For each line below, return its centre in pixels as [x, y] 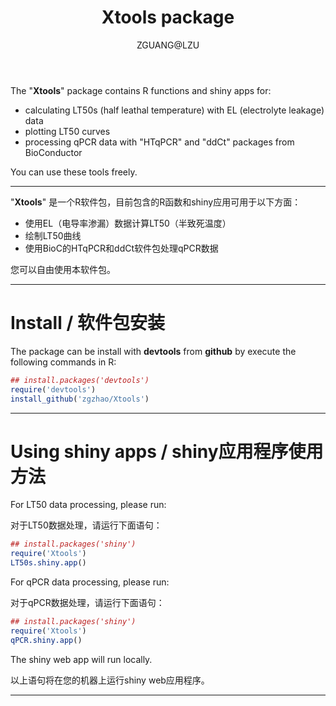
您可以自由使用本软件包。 [63, 269]
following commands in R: [63, 362]
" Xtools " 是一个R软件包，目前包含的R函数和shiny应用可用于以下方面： [156, 202]
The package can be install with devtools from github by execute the [153, 351]
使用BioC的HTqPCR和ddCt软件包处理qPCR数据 [121, 248]
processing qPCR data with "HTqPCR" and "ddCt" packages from [159, 142]
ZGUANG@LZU [168, 45]
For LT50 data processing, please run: [88, 505]
